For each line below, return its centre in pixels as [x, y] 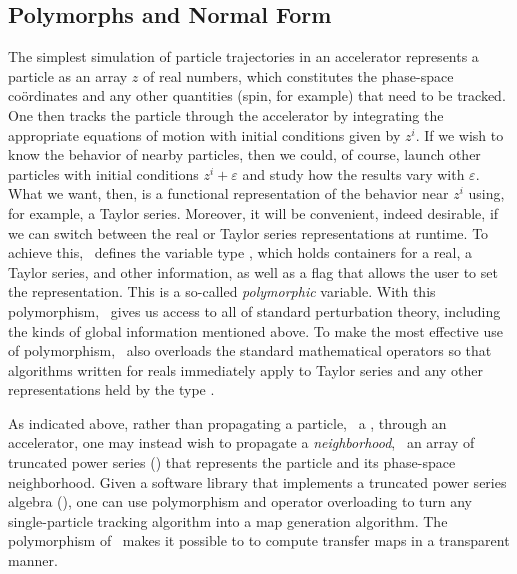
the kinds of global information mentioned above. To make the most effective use [255, 330]
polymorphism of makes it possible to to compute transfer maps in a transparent [259, 540]
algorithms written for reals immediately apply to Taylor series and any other [246, 369]
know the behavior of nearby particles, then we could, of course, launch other [244, 154]
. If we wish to [459, 134]
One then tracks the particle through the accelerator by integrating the [226, 114]
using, [486, 193]
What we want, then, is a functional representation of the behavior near [228, 193]
